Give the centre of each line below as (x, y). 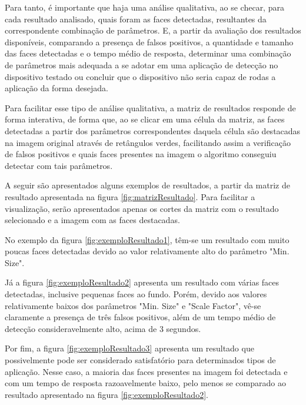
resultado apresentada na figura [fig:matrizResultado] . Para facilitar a (130, 196)
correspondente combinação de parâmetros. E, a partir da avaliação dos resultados (153, 30)
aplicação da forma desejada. (56, 88)
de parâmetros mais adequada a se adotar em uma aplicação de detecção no (142, 64)
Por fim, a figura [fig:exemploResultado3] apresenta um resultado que (129, 348)
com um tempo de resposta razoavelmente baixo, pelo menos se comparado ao (145, 383)
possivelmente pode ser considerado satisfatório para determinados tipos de (140, 360)
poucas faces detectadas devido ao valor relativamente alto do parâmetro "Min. (147, 251)
